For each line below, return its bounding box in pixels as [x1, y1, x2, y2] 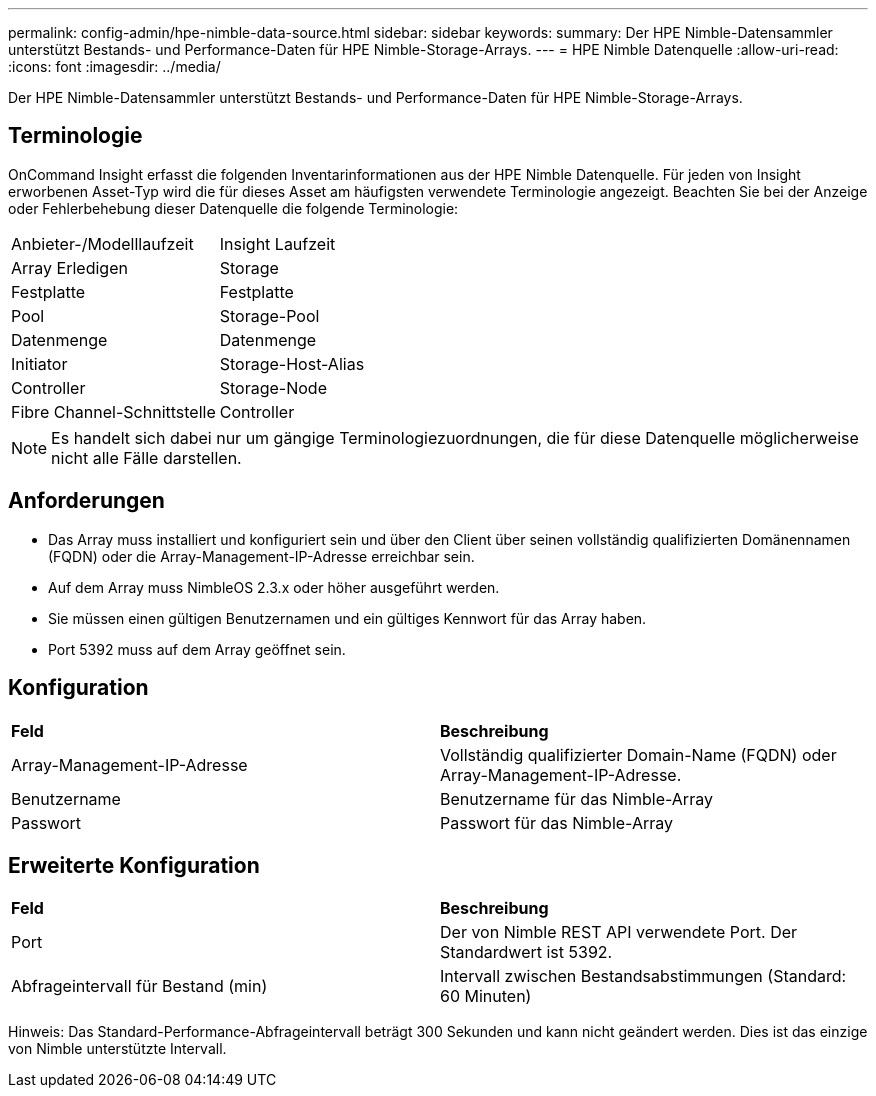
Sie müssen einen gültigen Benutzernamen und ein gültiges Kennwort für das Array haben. [48, 609, 647, 627]
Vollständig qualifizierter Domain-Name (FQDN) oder [440, 744, 837, 765]
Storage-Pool [219, 305, 320, 326]
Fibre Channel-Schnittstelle [11, 401, 216, 422]
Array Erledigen [11, 257, 128, 278]
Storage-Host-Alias [219, 353, 365, 374]
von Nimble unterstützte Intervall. [8, 1040, 227, 1058]
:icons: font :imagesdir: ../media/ [8, 58, 221, 75]
